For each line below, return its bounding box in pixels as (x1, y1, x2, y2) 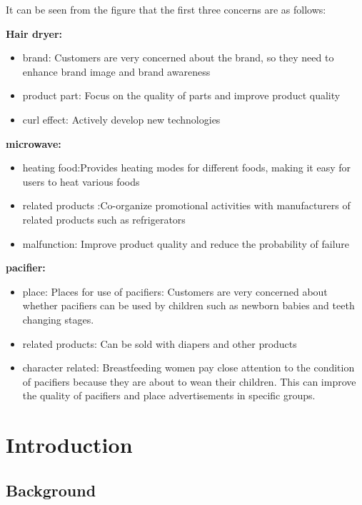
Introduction (6, 430, 133, 459)
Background (6, 479, 96, 501)
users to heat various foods (22, 174, 140, 189)
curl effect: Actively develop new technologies (22, 111, 221, 126)
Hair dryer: (6, 26, 63, 41)
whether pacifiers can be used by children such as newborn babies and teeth (22, 298, 355, 313)
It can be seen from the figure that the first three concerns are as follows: (6, 2, 326, 16)
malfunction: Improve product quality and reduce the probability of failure (22, 236, 350, 251)
